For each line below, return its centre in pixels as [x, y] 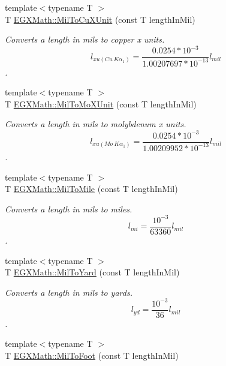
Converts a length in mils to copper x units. [85, 39]
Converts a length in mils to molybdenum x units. [96, 124]
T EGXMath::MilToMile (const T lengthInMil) [91, 189]
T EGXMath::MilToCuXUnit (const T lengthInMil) [100, 19]
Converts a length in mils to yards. [69, 292]
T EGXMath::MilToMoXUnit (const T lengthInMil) [101, 103]
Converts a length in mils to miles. [69, 208]
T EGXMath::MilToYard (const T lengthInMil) [92, 272]
